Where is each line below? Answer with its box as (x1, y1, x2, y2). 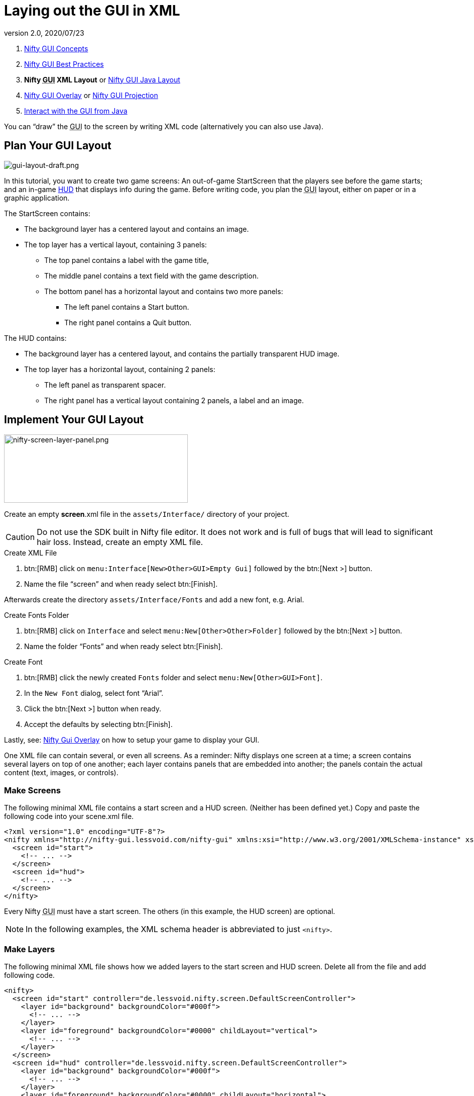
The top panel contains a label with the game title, (44, 255, 209, 264)
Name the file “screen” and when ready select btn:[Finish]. (24, 580, 218, 589)
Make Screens (4, 785, 61, 795)
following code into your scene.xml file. (4, 812, 134, 821)
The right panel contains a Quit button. (64, 318, 192, 327)
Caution (6, 532, 35, 542)
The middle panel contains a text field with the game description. (44, 271, 259, 280)
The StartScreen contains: (4, 209, 90, 218)
